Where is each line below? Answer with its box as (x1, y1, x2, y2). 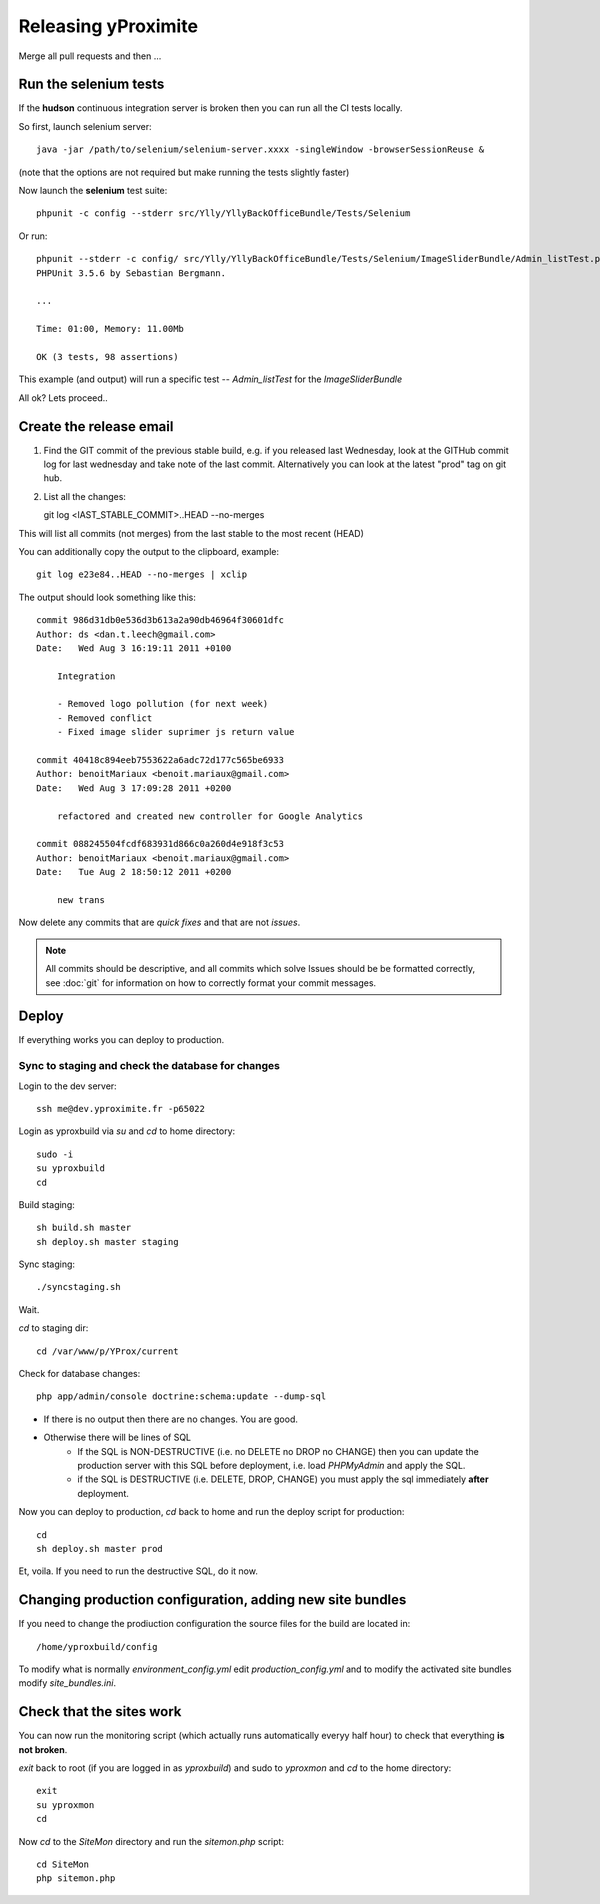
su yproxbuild (36, 1163, 105, 1174)
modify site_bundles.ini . (18, 1677, 117, 1689)
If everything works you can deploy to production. (18, 1034, 225, 1046)
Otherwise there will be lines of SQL (43, 1431, 192, 1444)
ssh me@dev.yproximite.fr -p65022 (36, 1103, 205, 1114)
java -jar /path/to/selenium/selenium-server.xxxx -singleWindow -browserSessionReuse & (36, 144, 485, 155)
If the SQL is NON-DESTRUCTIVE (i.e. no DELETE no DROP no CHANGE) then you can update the (77, 1445, 479, 1457)
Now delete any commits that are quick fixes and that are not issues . (18, 916, 301, 929)
